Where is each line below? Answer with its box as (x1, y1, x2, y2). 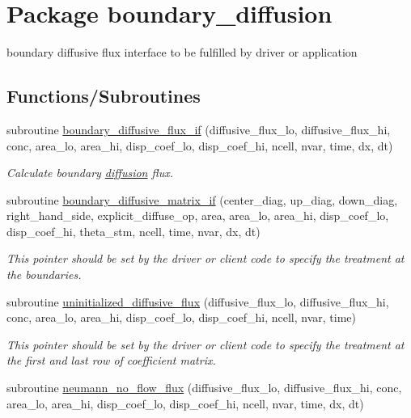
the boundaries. (6, 266, 82, 283)
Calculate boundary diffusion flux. (6, 164, 174, 181)
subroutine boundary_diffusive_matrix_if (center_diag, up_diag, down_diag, (6, 191, 398, 208)
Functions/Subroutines (6, 83, 201, 108)
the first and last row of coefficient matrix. (6, 352, 216, 369)
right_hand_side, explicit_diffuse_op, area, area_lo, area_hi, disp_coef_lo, (6, 207, 389, 224)
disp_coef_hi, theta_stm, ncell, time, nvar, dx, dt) (6, 222, 261, 239)
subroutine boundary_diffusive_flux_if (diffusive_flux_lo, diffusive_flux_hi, (6, 120, 391, 137)
